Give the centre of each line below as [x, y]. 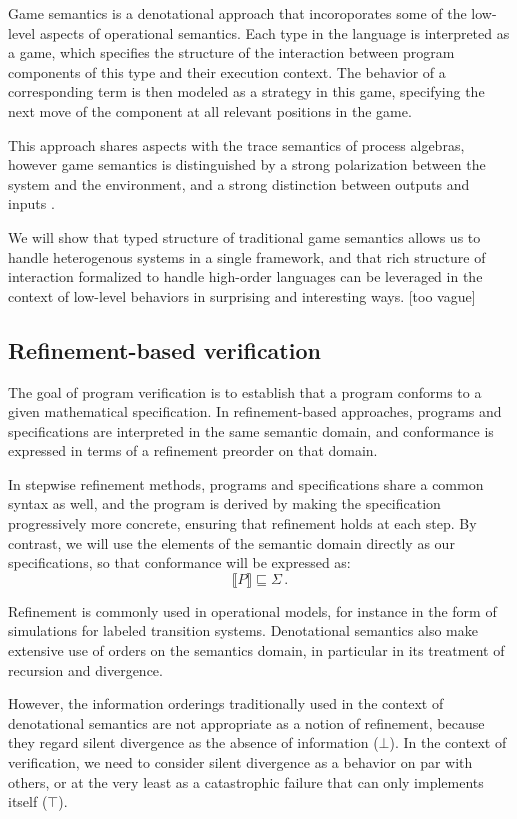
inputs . [31, 203]
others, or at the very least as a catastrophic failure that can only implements [246, 781]
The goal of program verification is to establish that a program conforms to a [245, 391]
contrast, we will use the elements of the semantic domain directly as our [231, 542]
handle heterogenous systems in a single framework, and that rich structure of [247, 256]
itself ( [28, 801]
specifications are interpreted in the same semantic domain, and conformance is [251, 430]
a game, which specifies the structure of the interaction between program [231, 52]
